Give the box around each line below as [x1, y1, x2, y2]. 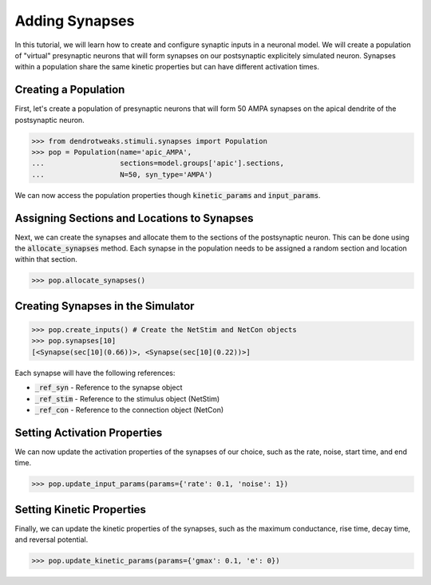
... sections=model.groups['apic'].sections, [31, 159, 285, 168]
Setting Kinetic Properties [14, 503, 147, 516]
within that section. [14, 255, 77, 264]
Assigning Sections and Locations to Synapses [14, 211, 255, 225]
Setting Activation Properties [14, 425, 163, 439]
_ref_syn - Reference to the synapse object [34, 383, 183, 393]
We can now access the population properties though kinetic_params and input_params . [14, 190, 321, 200]
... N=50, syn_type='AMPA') [31, 170, 213, 179]
